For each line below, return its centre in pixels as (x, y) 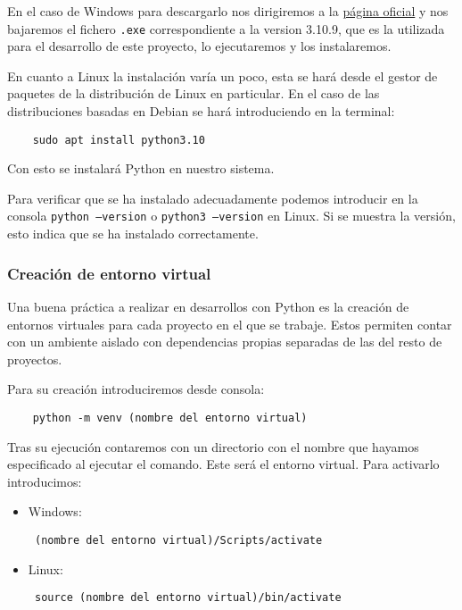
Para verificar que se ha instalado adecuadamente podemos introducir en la (213, 198)
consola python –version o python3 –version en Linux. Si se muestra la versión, (231, 216)
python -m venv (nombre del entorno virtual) (170, 418)
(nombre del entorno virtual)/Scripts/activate (178, 540)
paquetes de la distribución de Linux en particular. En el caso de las (194, 93)
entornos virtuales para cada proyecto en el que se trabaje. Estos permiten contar (230, 324)
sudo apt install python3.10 (119, 140)
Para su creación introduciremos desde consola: (136, 389)
